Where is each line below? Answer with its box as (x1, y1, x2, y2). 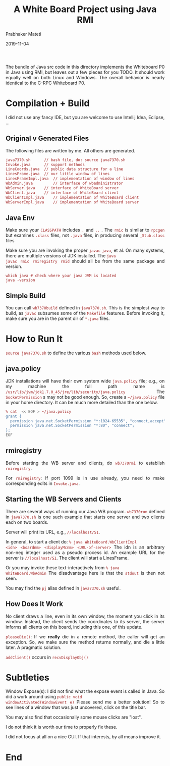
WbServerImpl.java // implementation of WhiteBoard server (6, 199, 139, 205)
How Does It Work (6, 599, 63, 609)
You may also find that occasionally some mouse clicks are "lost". (6, 714, 142, 720)
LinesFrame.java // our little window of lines (6, 172, 110, 177)
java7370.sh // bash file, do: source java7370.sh (6, 157, 126, 162)
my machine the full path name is (6, 383, 165, 389)
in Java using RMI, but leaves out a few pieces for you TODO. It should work (6, 69, 165, 75)
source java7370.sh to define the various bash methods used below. (6, 350, 146, 356)
